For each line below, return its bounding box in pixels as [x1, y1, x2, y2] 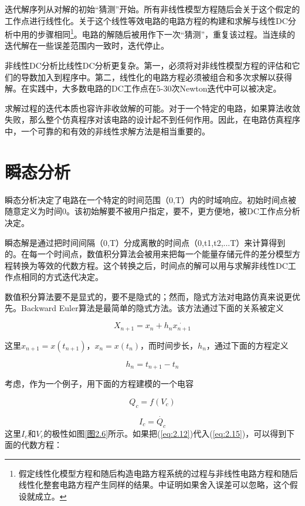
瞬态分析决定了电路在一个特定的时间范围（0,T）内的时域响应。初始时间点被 [5, 193, 296, 205]
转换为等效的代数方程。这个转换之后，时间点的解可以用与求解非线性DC [12, 259, 288, 271]
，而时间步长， [140, 339, 198, 351]
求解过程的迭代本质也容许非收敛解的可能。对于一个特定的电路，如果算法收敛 [5, 102, 300, 114]
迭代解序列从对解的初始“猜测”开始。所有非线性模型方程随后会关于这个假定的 [5, 3, 300, 15]
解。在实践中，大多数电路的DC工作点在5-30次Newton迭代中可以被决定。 [5, 82, 282, 95]
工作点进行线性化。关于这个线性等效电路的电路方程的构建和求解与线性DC [5, 14, 288, 26]
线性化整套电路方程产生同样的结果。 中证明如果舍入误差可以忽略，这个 [18, 478, 290, 491]
